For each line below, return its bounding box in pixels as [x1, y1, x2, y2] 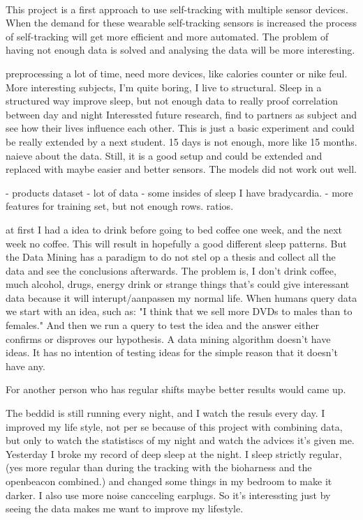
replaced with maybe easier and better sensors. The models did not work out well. [6, 162, 357, 176]
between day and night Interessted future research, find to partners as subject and [6, 107, 357, 121]
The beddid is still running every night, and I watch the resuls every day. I [6, 406, 325, 420]
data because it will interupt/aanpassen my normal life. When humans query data [6, 290, 357, 305]
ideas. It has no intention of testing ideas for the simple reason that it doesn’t [6, 345, 338, 360]
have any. [6, 358, 45, 373]
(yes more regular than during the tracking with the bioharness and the [6, 460, 312, 475]
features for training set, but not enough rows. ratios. [6, 199, 234, 213]
